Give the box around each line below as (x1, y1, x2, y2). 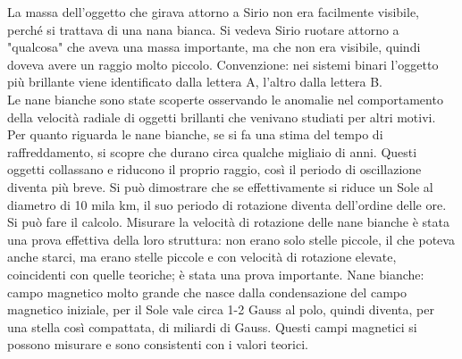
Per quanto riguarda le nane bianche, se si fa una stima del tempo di (7, 125, 383, 144)
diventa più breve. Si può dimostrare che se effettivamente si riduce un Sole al (7, 177, 433, 196)
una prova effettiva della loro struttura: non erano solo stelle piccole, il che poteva (7, 230, 455, 248)
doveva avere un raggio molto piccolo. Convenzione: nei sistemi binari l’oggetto (7, 54, 439, 73)
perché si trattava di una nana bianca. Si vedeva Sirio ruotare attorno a (7, 20, 399, 38)
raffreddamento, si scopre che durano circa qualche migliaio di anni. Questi (7, 142, 417, 161)
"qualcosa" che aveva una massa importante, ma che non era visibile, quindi (7, 38, 421, 56)
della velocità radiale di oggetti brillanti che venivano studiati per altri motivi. (7, 107, 436, 126)
